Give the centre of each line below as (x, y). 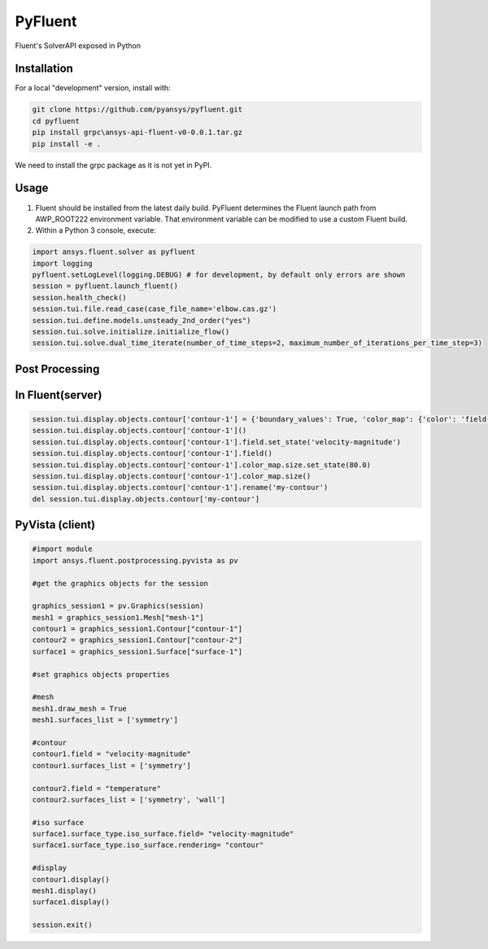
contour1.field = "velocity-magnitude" (111, 754)
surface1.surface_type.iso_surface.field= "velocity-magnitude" (163, 834)
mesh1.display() (65, 891)
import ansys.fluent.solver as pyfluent (113, 252)
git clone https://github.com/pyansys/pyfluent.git (137, 109)
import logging (62, 263)
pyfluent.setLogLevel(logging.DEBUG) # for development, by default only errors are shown (219, 275)
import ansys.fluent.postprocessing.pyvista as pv (135, 560)
